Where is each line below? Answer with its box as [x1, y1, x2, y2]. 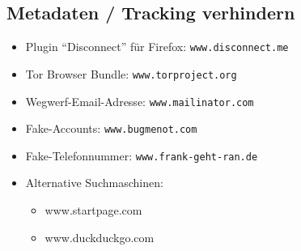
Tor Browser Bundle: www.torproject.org [25, 65, 237, 82]
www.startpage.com [45, 202, 142, 219]
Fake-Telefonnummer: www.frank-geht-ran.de [25, 147, 258, 164]
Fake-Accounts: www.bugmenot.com [25, 120, 197, 137]
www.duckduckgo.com [45, 228, 155, 245]
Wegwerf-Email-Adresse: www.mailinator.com [25, 92, 254, 109]
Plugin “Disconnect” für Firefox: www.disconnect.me [25, 38, 289, 55]
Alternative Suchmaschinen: [25, 174, 163, 191]
